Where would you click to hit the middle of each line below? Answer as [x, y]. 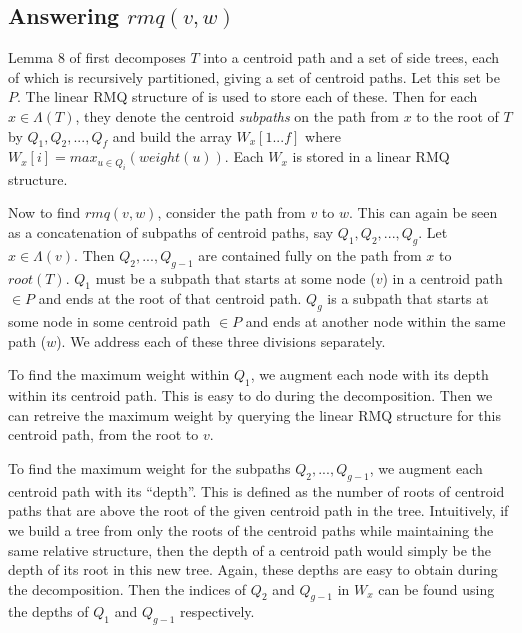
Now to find [44, 212]
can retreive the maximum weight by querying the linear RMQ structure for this [254, 414]
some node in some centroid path [109, 321]
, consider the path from [231, 212]
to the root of [457, 115]
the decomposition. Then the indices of [127, 588]
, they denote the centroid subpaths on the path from [237, 115]
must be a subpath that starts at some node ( [235, 277]
